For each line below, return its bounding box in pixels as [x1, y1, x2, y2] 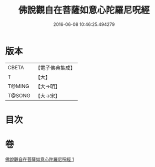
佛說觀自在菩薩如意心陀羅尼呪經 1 [5, 156, 74, 162]
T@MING [7, 83, 29, 90]
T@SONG [7, 92, 31, 99]
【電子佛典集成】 [35, 64, 76, 71]
